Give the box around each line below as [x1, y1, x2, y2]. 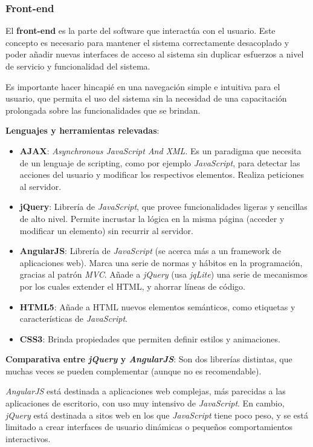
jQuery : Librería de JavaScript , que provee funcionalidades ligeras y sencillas [19, 200, 308, 213]
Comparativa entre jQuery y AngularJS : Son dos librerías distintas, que [5, 353, 292, 365]
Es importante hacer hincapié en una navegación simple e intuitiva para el [5, 80, 280, 93]
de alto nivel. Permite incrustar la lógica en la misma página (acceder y [19, 212, 285, 224]
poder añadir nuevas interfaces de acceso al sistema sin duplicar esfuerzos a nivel [5, 48, 304, 60]
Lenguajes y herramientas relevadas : [5, 124, 160, 137]
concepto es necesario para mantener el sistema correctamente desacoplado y [5, 36, 289, 48]
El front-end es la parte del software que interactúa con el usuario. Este [5, 24, 276, 37]
